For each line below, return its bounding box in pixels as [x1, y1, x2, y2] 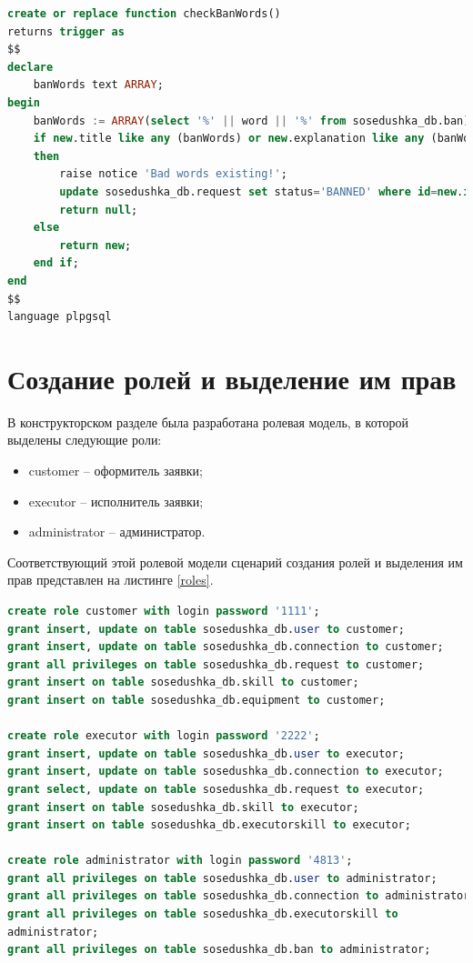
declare [7, 60, 54, 74]
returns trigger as [7, 25, 125, 38]
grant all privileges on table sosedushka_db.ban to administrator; [7, 943, 431, 957]
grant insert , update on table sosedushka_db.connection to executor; [7, 765, 444, 778]
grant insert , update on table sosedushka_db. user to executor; [7, 747, 405, 760]
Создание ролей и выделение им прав [7, 359, 457, 396]
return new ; [59, 238, 132, 252]
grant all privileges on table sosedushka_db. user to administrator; [7, 871, 438, 885]
